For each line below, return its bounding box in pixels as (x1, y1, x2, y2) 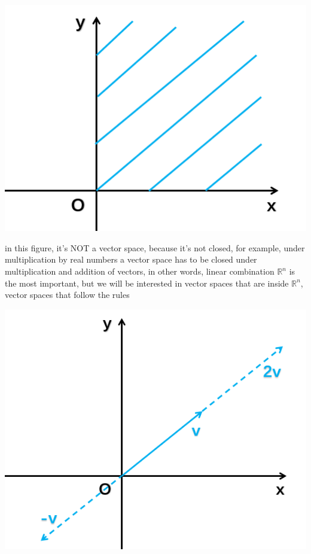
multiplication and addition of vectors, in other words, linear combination (5, 265, 275, 278)
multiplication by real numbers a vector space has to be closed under (5, 253, 257, 266)
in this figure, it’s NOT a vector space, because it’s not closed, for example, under (5, 241, 305, 254)
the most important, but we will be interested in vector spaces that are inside (5, 276, 289, 289)
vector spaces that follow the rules (5, 288, 130, 301)
